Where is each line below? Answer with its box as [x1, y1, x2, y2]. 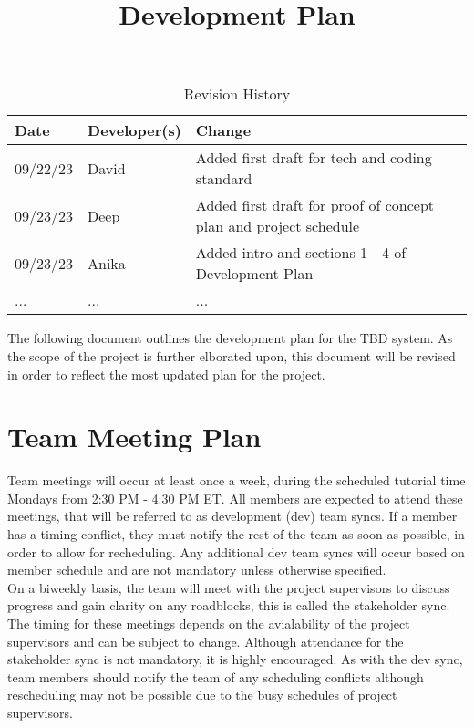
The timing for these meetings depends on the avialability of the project [7, 614, 410, 633]
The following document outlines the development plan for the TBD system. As [7, 328, 453, 348]
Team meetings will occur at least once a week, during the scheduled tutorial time [7, 471, 466, 490]
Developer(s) [88, 120, 181, 141]
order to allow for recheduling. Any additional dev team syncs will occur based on [7, 542, 465, 561]
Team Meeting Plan [7, 418, 262, 455]
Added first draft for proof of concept [195, 194, 435, 216]
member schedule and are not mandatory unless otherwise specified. [7, 560, 386, 579]
